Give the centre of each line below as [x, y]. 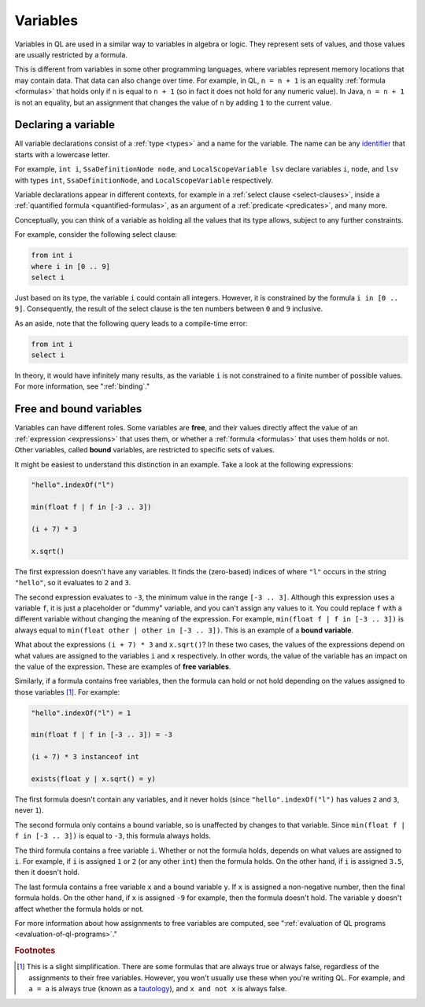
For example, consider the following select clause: [96, 234]
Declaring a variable [65, 125]
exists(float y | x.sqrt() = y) [94, 779]
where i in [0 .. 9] [70, 266]
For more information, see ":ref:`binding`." [82, 386]
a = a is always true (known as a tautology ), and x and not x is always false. [158, 989]
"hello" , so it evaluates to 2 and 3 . [73, 583]
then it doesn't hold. [47, 872]
